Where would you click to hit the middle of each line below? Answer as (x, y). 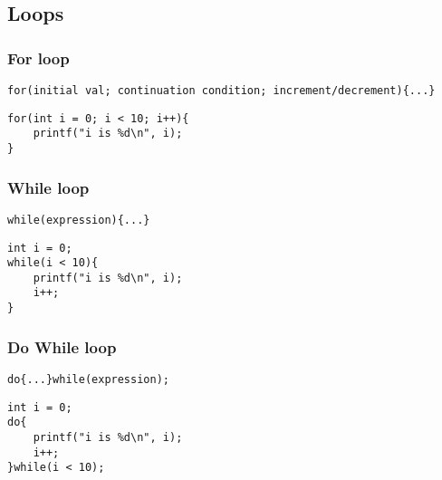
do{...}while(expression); (88, 379)
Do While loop (62, 346)
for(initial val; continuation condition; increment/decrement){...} (221, 91)
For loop (38, 58)
